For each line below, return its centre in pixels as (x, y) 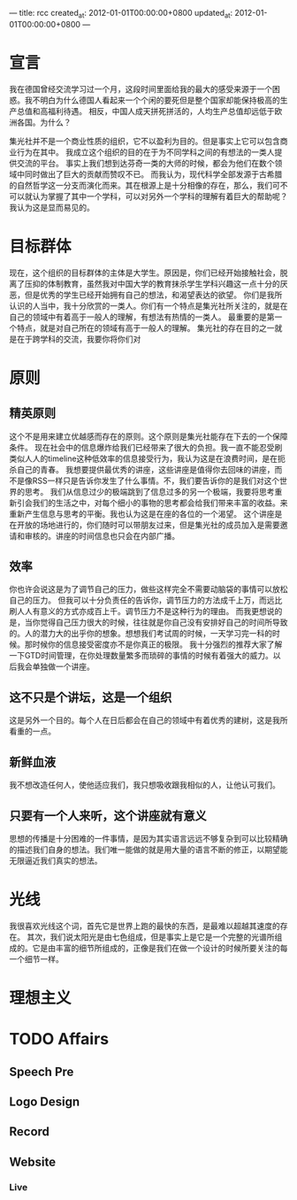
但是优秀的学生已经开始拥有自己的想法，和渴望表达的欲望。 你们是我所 (153, 295)
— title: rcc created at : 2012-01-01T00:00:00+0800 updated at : (121, 14)
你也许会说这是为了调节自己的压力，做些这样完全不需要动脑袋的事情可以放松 (148, 589)
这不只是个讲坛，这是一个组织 (91, 697)
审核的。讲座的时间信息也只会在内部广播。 (102, 535)
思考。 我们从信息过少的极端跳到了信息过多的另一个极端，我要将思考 (149, 491)
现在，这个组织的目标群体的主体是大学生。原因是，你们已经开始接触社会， (145, 273)
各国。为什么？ (44, 122)
